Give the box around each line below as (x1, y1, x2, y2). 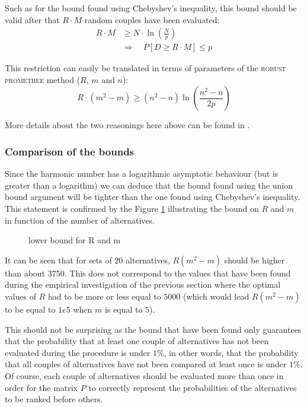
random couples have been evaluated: (84, 13, 220, 26)
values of (5, 290, 36, 302)
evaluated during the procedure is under (5, 346, 151, 358)
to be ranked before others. (5, 393, 103, 405)
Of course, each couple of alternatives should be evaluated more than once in (5, 369, 284, 381)
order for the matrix (5, 381, 78, 393)
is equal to (104, 303, 143, 315)
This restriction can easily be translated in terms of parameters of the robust (5, 62, 286, 74)
